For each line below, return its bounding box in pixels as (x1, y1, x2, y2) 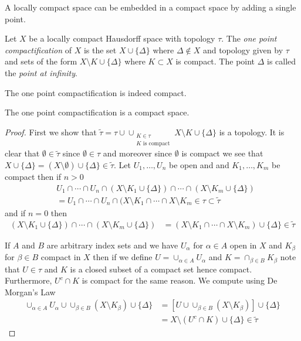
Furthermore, (5, 274, 52, 287)
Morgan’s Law (5, 285, 56, 298)
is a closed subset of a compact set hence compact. (70, 262, 252, 275)
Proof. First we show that (5, 125, 97, 138)
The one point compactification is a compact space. (5, 106, 190, 118)
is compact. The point (175, 55, 255, 67)
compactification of (5, 43, 72, 56)
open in (229, 238, 257, 251)
